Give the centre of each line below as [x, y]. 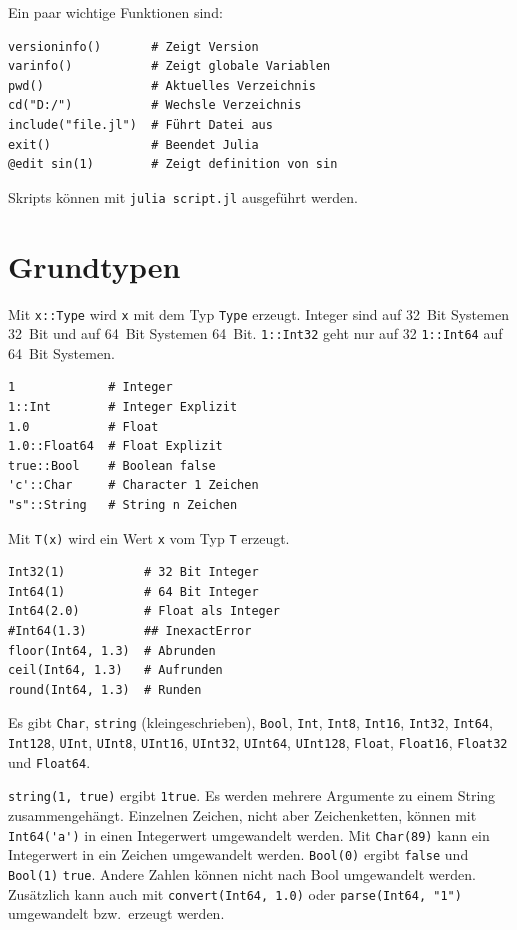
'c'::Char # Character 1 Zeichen [133, 485]
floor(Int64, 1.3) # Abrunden [112, 650]
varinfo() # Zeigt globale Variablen [169, 66]
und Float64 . [49, 761]
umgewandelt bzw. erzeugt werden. [116, 913]
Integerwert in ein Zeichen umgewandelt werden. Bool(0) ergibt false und [238, 854]
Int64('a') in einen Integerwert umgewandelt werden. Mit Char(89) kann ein [249, 834]
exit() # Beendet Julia [133, 144]
